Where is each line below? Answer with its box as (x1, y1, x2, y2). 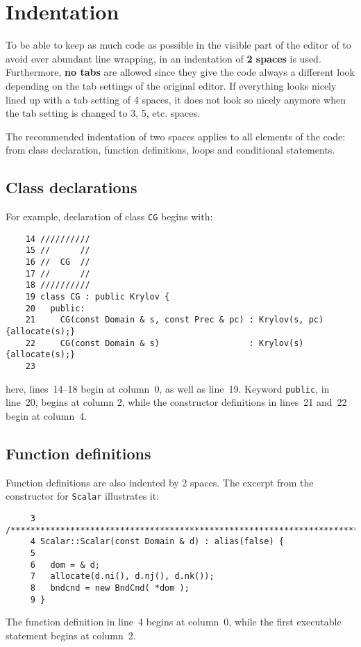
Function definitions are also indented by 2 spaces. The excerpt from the (6, 475, 314, 489)
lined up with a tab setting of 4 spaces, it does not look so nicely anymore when (6, 92, 346, 106)
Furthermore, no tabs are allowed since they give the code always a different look (6, 65, 355, 79)
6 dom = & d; (30, 559, 101, 570)
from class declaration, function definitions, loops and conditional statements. (6, 142, 335, 157)
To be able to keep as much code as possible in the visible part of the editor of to (6, 38, 351, 52)
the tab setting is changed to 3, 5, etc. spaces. (6, 106, 200, 120)
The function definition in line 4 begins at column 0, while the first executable (6, 614, 342, 629)
